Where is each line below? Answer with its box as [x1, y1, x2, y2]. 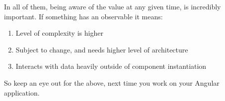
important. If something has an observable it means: [4, 11, 163, 21]
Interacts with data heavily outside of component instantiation [15, 61, 207, 71]
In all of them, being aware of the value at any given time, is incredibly [4, 1, 221, 11]
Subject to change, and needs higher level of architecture [15, 44, 188, 54]
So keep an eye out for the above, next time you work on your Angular [4, 77, 220, 88]
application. [4, 87, 40, 98]
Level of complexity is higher [15, 28, 103, 38]
